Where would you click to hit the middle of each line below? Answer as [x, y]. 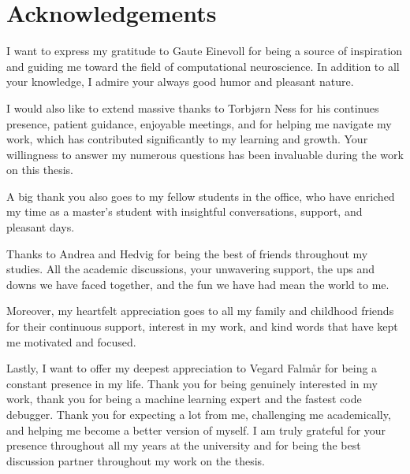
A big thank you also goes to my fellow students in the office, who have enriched [201, 196]
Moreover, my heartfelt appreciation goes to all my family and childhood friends [200, 311]
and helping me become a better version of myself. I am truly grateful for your [196, 430]
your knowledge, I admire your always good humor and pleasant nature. [180, 81]
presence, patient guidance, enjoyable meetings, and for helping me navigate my [199, 123]
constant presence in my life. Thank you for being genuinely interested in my [192, 383]
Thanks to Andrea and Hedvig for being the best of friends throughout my [187, 253]
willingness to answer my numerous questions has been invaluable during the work [205, 154]
